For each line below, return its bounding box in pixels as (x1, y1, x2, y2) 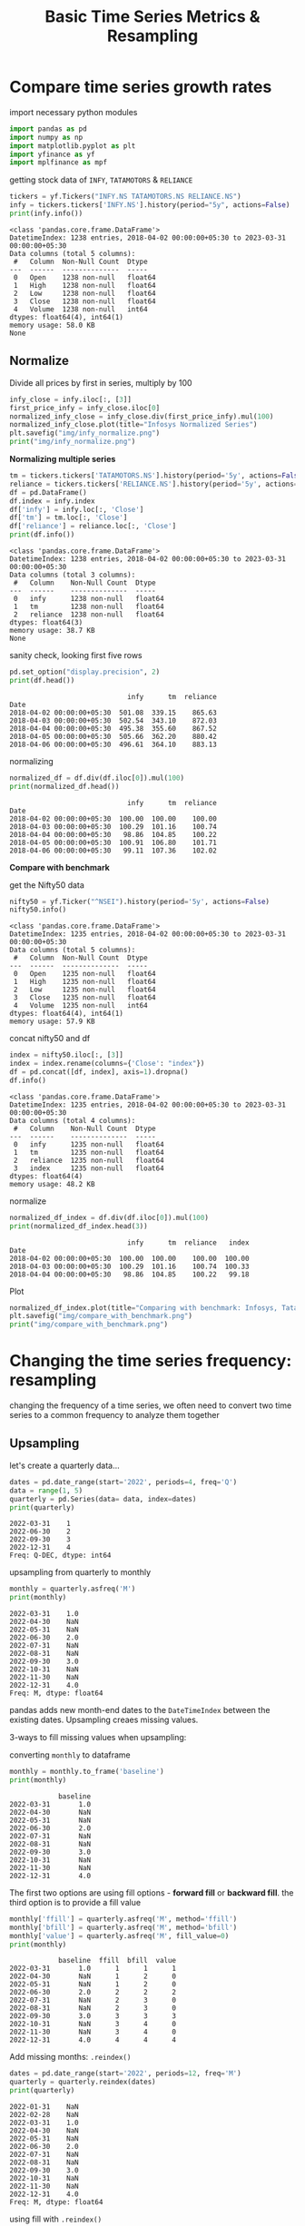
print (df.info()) (9, 530, 75, 539)
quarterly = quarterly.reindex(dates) (9, 2077, 156, 2087)
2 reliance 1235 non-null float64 (13, 1156, 165, 1165)
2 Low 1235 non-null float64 (13, 985, 156, 995)
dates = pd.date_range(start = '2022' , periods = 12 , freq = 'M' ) (9, 2069, 242, 2078)
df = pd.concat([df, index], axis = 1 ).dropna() (9, 1068, 189, 1077)
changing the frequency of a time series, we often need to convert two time (9, 1400, 292, 1411)
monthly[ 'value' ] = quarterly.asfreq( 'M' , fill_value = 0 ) (9, 1931, 230, 1940)
